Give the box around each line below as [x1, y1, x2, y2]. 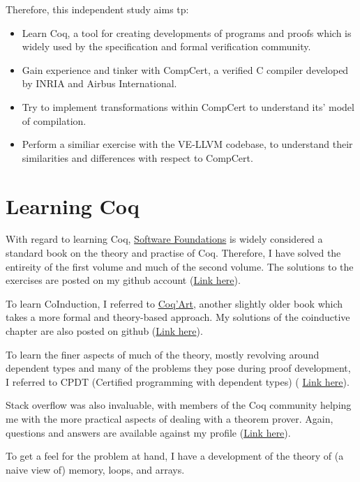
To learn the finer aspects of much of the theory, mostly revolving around [6, 347, 320, 361]
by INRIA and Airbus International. [22, 76, 177, 91]
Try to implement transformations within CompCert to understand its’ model [22, 99, 354, 114]
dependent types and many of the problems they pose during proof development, [6, 361, 351, 375]
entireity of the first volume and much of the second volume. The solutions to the [6, 259, 354, 273]
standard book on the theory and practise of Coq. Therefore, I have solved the [6, 246, 341, 260]
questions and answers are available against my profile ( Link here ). [6, 425, 291, 439]
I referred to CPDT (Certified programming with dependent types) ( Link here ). [6, 374, 350, 389]
